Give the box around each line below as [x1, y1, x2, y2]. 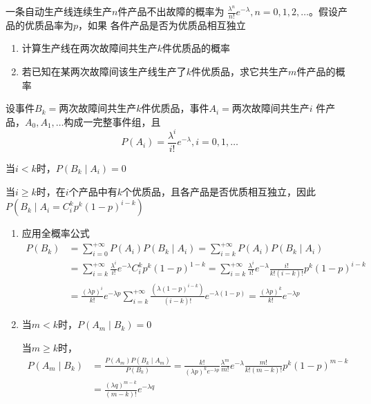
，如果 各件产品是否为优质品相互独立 [78, 17, 246, 32]
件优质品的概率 [162, 41, 231, 55]
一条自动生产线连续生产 [6, 4, 112, 18]
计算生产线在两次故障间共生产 [21, 41, 158, 55]
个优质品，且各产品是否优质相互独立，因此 [122, 184, 316, 198]
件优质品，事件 [141, 101, 209, 115]
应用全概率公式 [21, 226, 90, 240]
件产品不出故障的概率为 [117, 4, 225, 18]
